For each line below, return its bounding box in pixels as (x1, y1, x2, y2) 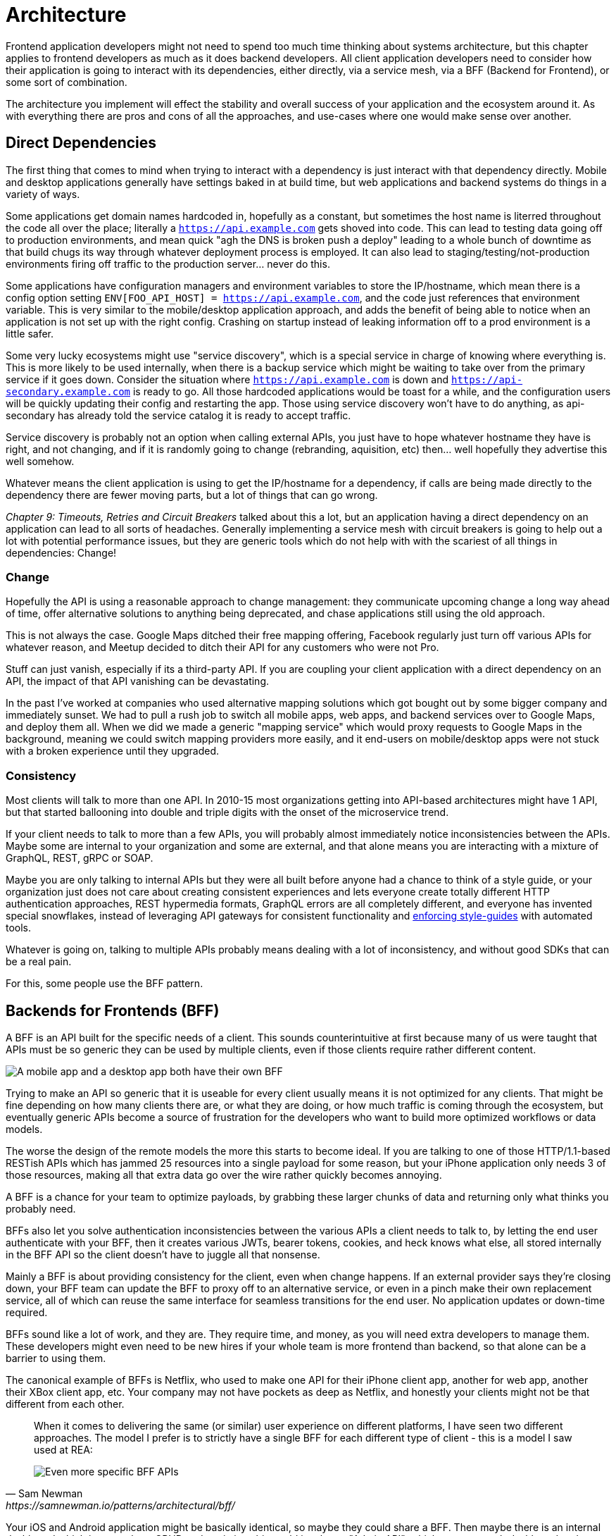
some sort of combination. (6, 75, 127, 88)
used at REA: (34, 1443, 93, 1456)
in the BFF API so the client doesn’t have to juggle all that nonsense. (6, 1248, 320, 1261)
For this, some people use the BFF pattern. (6, 977, 203, 990)
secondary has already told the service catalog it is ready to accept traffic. (6, 409, 351, 421)
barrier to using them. (6, 1351, 106, 1364)
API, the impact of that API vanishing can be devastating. (6, 675, 270, 688)
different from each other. (6, 1397, 125, 1410)
